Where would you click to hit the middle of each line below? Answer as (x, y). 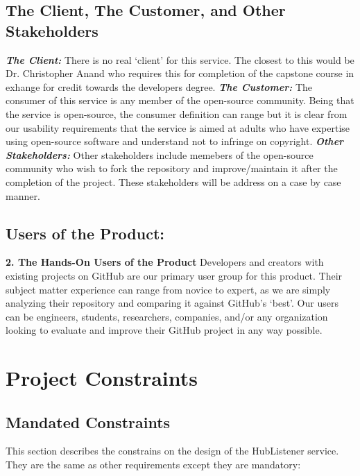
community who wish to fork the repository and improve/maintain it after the (172, 168)
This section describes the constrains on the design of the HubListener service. (172, 451)
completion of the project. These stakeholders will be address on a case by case (173, 181)
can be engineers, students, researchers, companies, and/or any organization (167, 316)
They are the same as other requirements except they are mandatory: (153, 465)
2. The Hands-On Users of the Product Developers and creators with (165, 262)
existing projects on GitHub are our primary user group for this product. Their (174, 275)
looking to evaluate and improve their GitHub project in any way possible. (164, 330)
